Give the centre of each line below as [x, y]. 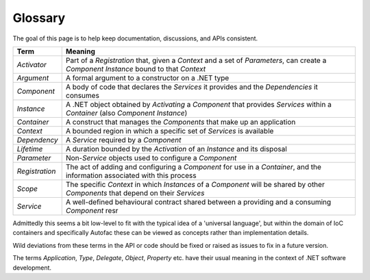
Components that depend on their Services [135, 193]
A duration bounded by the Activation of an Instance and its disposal [176, 149]
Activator [32, 64]
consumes [82, 95]
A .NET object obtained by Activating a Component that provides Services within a [198, 104]
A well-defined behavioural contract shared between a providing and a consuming [198, 202]
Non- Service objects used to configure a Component [151, 157]
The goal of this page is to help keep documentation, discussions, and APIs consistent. [135, 38]
